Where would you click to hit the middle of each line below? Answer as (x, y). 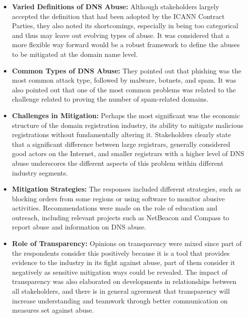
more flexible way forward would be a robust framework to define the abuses (126, 44)
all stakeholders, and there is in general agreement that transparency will (121, 291)
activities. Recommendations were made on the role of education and (115, 208)
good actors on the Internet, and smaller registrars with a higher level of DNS (128, 153)
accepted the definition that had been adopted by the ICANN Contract (118, 16)
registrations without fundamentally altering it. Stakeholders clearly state (121, 134)
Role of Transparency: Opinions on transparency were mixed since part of (127, 243)
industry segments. (40, 172)
